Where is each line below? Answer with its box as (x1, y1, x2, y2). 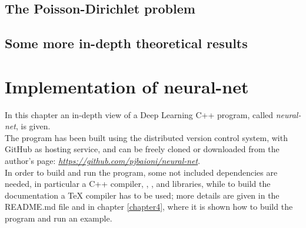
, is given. (15, 120, 51, 132)
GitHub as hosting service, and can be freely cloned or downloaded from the (5, 143, 280, 155)
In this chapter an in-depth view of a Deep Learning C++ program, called (5, 108, 274, 120)
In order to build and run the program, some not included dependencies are (5, 166, 278, 178)
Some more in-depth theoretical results (5, 34, 248, 52)
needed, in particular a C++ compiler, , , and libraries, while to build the (5, 177, 271, 190)
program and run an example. (5, 212, 112, 224)
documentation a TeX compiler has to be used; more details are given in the (5, 189, 280, 201)
